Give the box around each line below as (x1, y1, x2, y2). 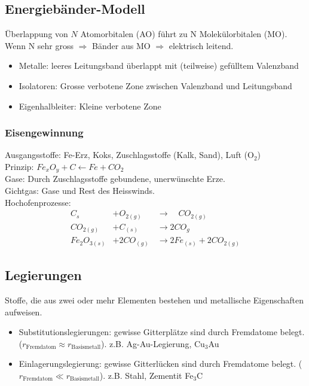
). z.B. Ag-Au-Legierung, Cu (100, 337, 205, 349)
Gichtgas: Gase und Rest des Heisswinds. (5, 184, 155, 197)
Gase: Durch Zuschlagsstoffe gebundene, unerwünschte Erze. (5, 172, 225, 185)
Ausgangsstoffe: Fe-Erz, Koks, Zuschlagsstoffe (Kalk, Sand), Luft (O (5, 148, 254, 161)
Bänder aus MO (92, 39, 151, 51)
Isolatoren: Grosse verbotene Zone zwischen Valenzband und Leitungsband (19, 79, 292, 92)
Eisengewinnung (5, 125, 84, 140)
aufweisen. (5, 305, 42, 318)
